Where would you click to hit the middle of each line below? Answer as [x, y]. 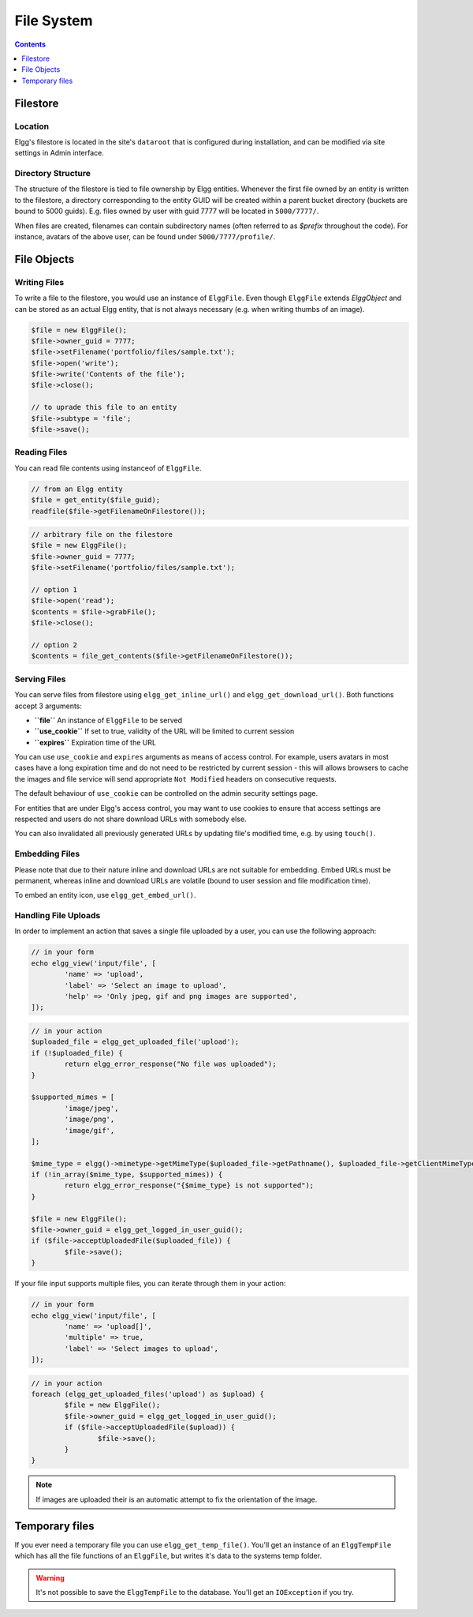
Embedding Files [47, 854]
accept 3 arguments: [48, 706]
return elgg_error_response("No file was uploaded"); [170, 1064]
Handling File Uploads [58, 916]
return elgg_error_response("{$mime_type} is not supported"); [189, 1186]
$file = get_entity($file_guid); [96, 500]
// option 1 [54, 590]
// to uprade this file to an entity [104, 407]
